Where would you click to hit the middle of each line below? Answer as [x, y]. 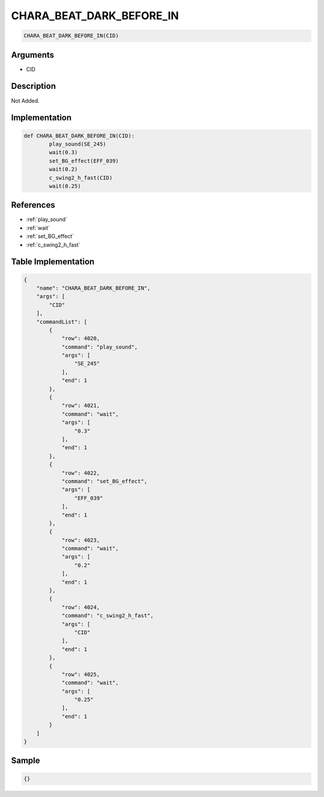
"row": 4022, [81, 473]
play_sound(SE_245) [77, 144]
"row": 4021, [81, 406]
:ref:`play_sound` [47, 220]
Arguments [33, 55]
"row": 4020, [81, 338]
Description [34, 86]
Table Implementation [53, 262]
